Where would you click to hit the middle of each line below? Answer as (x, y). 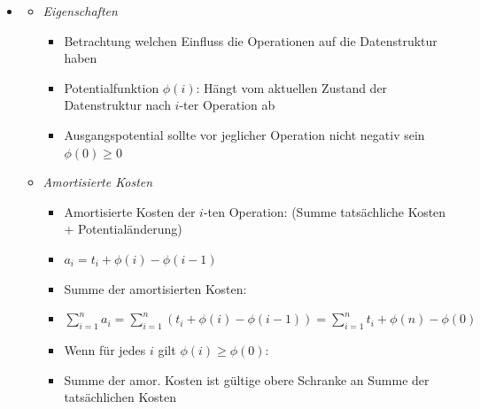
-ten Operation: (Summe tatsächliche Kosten (325, 211)
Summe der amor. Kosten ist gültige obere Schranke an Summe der (247, 379)
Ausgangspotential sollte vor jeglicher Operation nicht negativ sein (244, 134)
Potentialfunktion (112, 87)
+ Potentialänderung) (123, 229)
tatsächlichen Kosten (120, 397)
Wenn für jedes (105, 349)
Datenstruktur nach (117, 105)
